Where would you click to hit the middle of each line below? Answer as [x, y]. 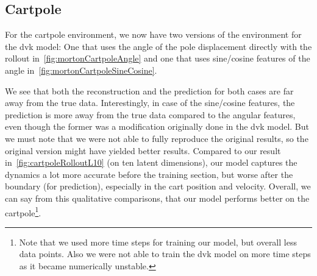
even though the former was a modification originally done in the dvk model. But [157, 126]
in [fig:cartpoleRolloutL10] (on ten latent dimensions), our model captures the [151, 162]
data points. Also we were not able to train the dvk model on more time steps [165, 254]
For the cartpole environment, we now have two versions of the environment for [153, 34]
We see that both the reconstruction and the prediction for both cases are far [149, 90]
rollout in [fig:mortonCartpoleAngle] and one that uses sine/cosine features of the [158, 58]
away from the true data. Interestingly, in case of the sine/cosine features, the [150, 103]
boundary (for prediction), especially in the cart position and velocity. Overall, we [158, 186]
